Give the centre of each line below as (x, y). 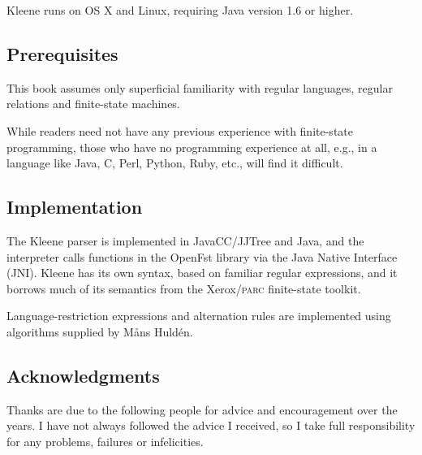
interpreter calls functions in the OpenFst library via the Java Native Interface (202, 256)
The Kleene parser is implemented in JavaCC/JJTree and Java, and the (185, 240)
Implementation (75, 207)
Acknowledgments (83, 375)
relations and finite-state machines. (93, 104)
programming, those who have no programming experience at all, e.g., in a (192, 147)
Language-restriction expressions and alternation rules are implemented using (199, 316)
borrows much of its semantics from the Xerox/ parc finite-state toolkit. (184, 288)
